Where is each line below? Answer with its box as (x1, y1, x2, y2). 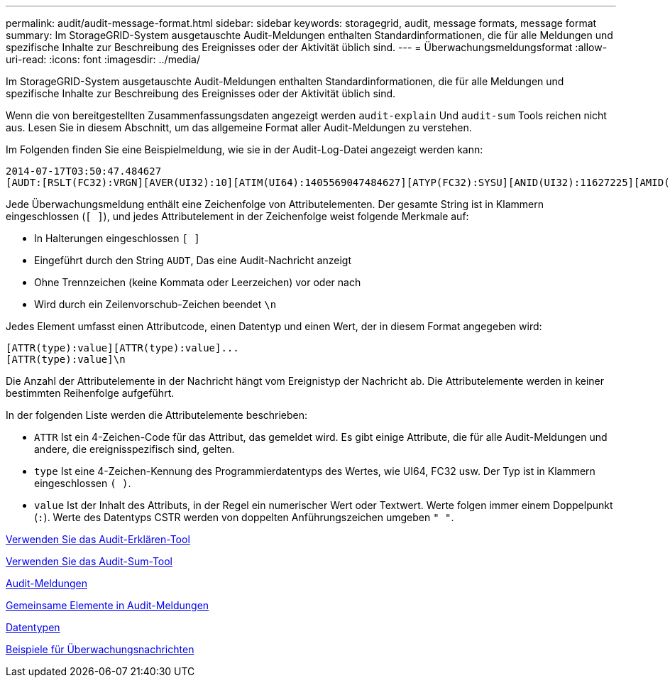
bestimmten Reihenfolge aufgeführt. (6, 387, 175, 399)
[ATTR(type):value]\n (6, 354, 126, 365)
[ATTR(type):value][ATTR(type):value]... (6, 342, 239, 354)
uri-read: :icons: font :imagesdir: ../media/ (6, 53, 200, 65)
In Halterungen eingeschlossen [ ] (34, 232, 200, 244)
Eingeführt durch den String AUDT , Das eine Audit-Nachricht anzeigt (34, 254, 351, 266)
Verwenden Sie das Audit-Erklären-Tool (6, 533, 190, 545)
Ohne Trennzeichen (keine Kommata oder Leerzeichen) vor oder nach (34, 276, 361, 288)
